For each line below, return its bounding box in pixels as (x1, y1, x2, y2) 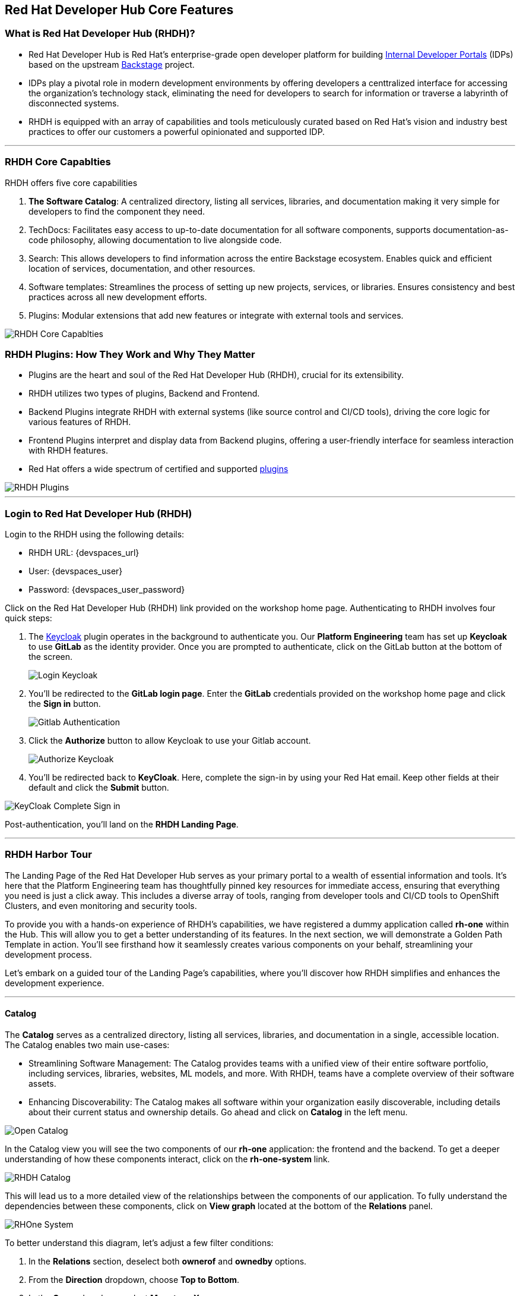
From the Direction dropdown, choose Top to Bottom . (28, 1275, 240, 1285)
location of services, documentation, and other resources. (28, 263, 255, 273)
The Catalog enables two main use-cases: (5, 1040, 170, 1050)
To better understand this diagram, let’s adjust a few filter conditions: (5, 1238, 274, 1248)
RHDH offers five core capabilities (5, 177, 138, 188)
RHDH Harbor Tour (5, 848, 92, 861)
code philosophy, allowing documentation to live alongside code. (28, 234, 282, 245)
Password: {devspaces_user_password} (28, 584, 185, 595)
